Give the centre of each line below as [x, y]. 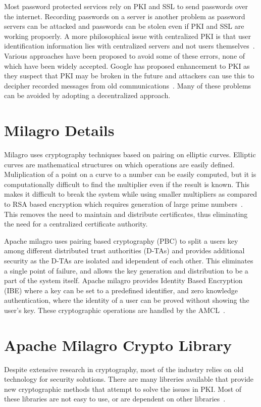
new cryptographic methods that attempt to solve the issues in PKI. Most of [123, 389]
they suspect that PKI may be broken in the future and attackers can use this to [129, 76]
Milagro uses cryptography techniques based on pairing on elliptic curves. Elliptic [130, 154]
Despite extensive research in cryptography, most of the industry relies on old [124, 369]
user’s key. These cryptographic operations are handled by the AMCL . [115, 310]
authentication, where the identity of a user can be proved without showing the [127, 300]
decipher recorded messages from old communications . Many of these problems [128, 85]
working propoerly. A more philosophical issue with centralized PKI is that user [127, 36]
